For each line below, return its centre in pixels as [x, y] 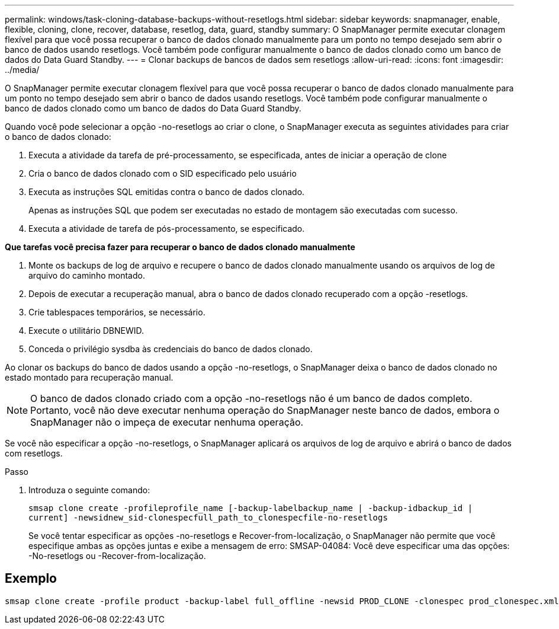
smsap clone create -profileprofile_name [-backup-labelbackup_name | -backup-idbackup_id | [251, 508]
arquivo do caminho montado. [87, 275]
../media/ [22, 70]
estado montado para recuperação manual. [89, 377]
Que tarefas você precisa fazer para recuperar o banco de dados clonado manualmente [180, 247]
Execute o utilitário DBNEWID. [86, 331]
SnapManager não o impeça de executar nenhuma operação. [167, 422]
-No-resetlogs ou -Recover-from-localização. [117, 556]
